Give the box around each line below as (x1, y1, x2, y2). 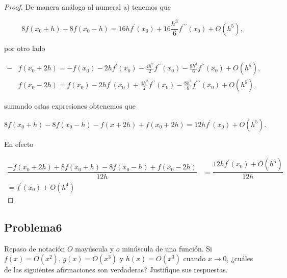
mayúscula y (75, 243, 114, 254)
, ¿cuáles (226, 253, 253, 264)
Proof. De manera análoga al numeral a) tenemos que (4, 2, 171, 12)
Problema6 (4, 219, 62, 235)
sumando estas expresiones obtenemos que (4, 100, 136, 111)
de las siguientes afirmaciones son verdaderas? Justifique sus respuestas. (4, 264, 228, 275)
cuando (183, 253, 206, 264)
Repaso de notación (4, 243, 65, 254)
